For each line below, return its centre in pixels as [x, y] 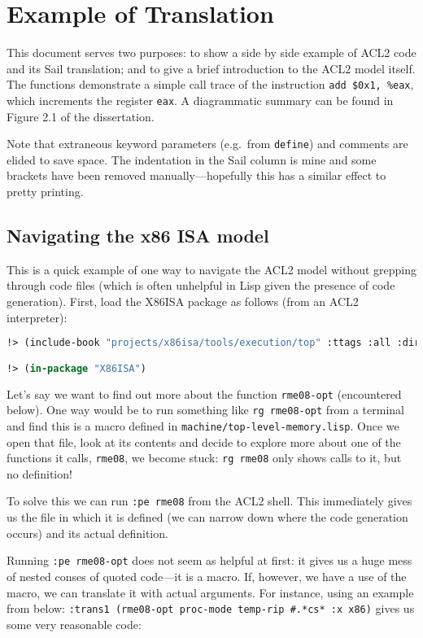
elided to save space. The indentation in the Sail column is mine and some [192, 159]
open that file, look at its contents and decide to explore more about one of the [204, 441]
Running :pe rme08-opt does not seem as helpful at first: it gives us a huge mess [209, 560]
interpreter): [37, 317]
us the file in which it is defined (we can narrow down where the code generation [207, 517]
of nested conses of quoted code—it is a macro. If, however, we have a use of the [207, 576]
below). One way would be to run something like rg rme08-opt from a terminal [205, 410]
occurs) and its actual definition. [87, 533]
